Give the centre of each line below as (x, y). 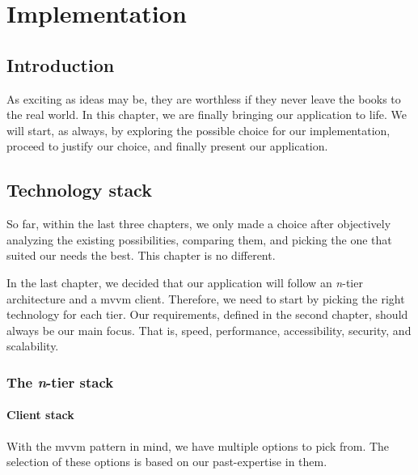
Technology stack (79, 190)
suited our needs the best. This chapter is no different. (141, 255)
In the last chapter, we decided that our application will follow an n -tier (185, 282)
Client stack (40, 415)
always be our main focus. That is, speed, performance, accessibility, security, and (209, 330)
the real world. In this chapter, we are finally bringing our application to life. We (207, 115)
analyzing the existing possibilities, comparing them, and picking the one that (199, 239)
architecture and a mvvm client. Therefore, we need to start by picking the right (206, 298)
